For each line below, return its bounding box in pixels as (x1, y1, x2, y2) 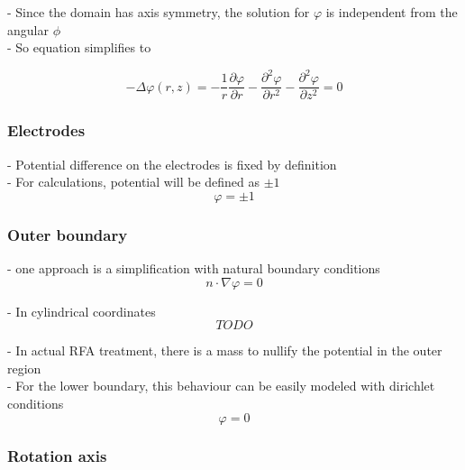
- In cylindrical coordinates (7, 301, 156, 320)
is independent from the (325, 3, 458, 21)
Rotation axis (7, 445, 107, 467)
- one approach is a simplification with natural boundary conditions (7, 258, 380, 277)
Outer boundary (7, 223, 128, 245)
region (7, 358, 41, 377)
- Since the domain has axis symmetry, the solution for (7, 3, 310, 21)
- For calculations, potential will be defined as (7, 172, 260, 191)
